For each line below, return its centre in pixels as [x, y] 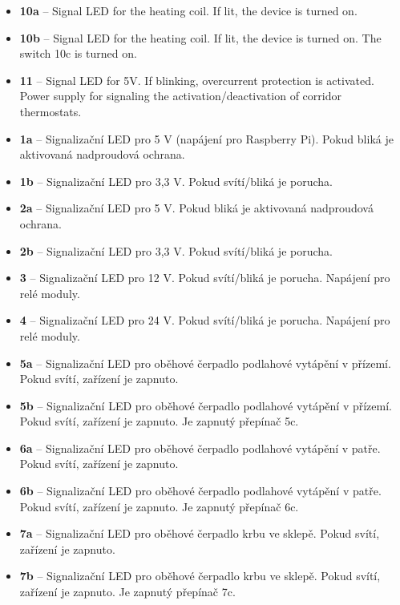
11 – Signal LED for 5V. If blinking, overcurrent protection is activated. [197, 80]
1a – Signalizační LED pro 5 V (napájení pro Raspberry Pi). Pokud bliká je [206, 138]
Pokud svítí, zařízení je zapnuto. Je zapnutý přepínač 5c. [159, 421]
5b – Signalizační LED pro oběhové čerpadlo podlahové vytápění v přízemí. [206, 405]
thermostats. [51, 111]
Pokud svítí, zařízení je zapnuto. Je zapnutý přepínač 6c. [159, 506]
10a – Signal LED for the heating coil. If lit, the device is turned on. [188, 10]
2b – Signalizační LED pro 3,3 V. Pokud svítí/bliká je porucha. [176, 250]
